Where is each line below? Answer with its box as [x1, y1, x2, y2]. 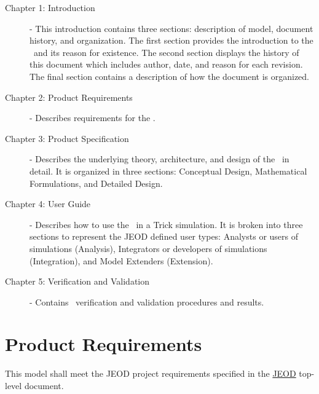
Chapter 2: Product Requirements [5, 90, 133, 103]
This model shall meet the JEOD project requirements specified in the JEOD [5, 367, 296, 380]
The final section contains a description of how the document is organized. [30, 69, 309, 82]
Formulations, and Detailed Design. [30, 176, 163, 189]
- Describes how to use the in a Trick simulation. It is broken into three [30, 218, 303, 230]
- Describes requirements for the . [30, 111, 156, 124]
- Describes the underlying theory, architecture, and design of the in [30, 152, 289, 165]
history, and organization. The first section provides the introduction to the [30, 34, 313, 47]
